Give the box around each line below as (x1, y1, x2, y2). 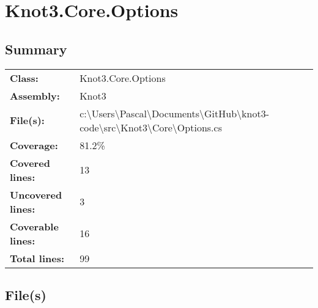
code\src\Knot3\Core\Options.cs (79, 120, 222, 134)
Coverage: (10, 137, 58, 152)
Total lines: (10, 251, 65, 265)
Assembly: (10, 88, 60, 103)
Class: (10, 70, 39, 85)
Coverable (10, 219, 59, 233)
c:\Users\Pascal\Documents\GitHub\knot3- (79, 106, 269, 120)
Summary (5, 39, 67, 58)
